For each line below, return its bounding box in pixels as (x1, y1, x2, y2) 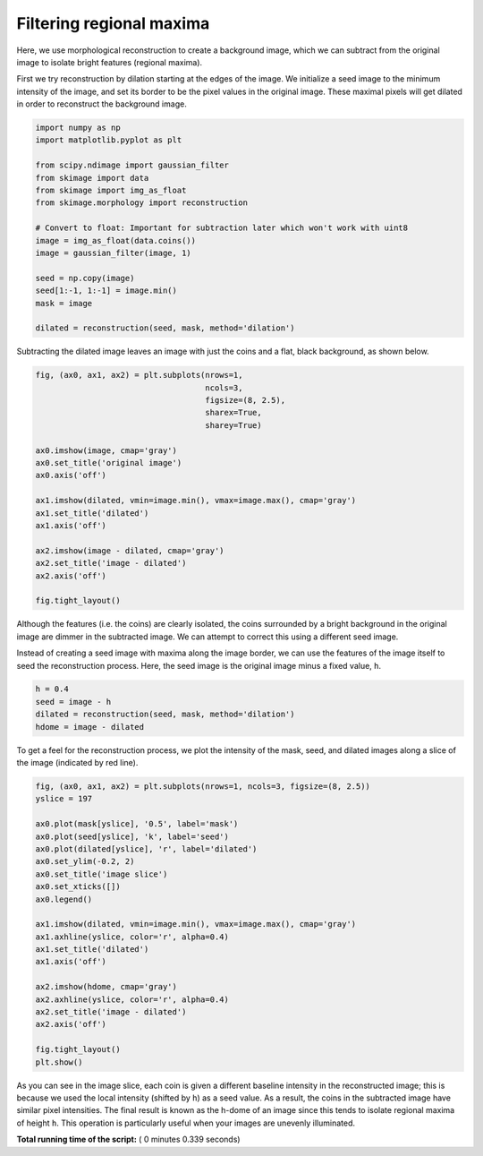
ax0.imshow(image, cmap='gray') (35, 445, 178, 456)
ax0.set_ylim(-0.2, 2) (35, 856, 135, 867)
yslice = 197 (35, 793, 93, 804)
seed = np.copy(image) (35, 273, 135, 283)
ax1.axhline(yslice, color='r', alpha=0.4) (35, 931, 230, 942)
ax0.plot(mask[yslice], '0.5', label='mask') (35, 819, 239, 829)
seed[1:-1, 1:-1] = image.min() (35, 286, 178, 295)
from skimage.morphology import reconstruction (35, 198, 248, 208)
